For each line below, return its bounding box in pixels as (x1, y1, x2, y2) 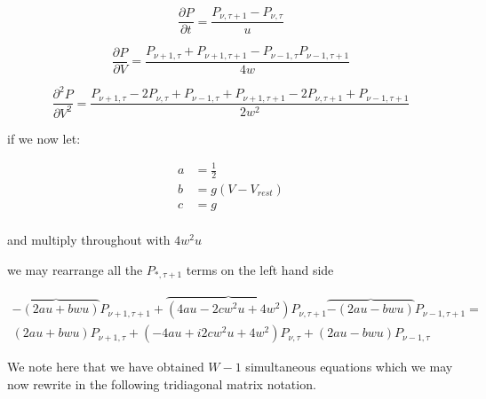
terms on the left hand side (186, 260, 334, 278)
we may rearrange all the (7, 260, 143, 278)
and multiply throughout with (7, 230, 171, 248)
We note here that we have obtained (7, 357, 204, 376)
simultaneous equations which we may (245, 357, 453, 376)
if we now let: (7, 129, 81, 147)
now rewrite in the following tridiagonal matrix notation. (7, 374, 316, 393)
